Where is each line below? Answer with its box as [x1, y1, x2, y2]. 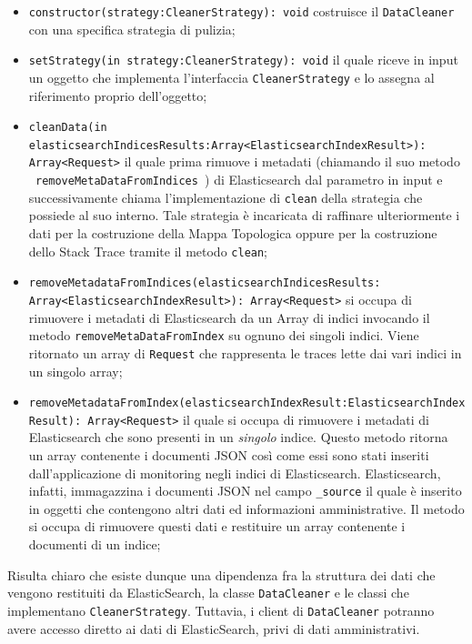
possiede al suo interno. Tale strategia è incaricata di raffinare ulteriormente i [28, 206, 460, 225]
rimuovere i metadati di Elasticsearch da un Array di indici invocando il [28, 307, 430, 327]
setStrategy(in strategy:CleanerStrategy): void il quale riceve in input [28, 50, 458, 69]
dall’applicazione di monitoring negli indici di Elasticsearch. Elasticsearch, [28, 463, 441, 482]
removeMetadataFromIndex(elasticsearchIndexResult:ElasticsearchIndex [28, 397, 466, 410]
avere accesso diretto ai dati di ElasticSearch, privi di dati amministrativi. [7, 619, 420, 638]
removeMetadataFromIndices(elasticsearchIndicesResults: [28, 277, 381, 290]
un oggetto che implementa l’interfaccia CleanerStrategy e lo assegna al [28, 67, 435, 86]
